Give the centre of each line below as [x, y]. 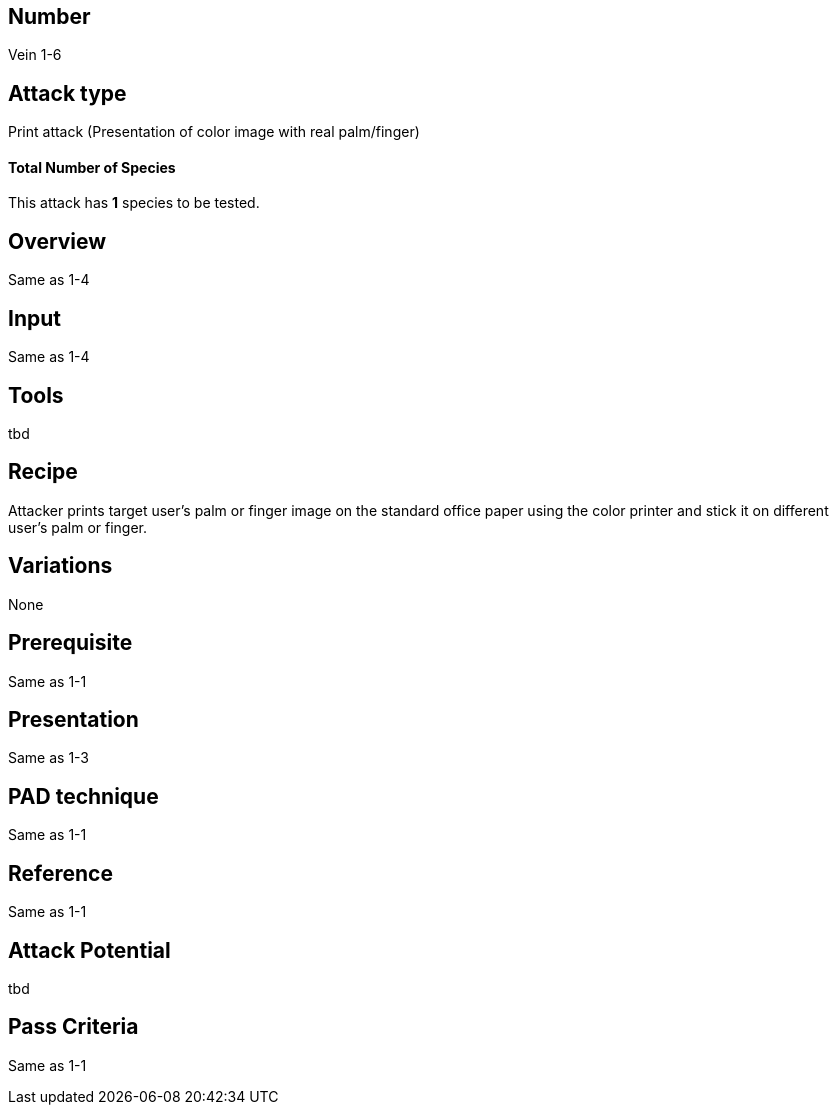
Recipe [43, 472]
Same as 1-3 [49, 758]
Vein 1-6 [35, 55]
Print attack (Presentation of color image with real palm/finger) [214, 132]
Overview [57, 241]
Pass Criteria [73, 1027]
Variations [60, 566]
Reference [60, 873]
